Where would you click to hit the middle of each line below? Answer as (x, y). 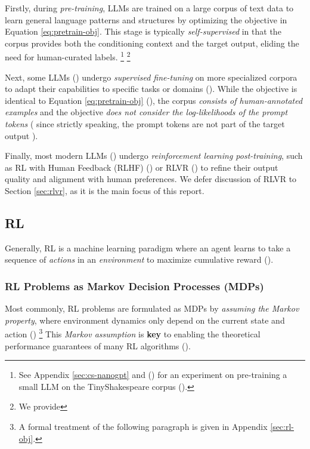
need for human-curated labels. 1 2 (68, 56)
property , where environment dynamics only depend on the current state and (145, 320)
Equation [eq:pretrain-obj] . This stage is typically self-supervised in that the (143, 31)
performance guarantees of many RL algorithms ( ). (98, 345)
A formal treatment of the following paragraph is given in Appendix (143, 426)
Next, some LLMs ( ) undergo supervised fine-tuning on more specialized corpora (151, 77)
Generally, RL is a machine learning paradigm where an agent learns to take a (148, 247)
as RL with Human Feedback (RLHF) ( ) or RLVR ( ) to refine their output (142, 167)
